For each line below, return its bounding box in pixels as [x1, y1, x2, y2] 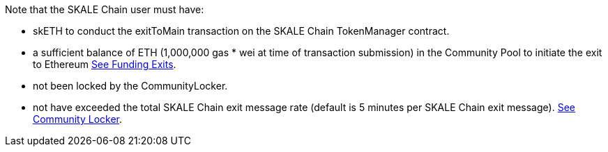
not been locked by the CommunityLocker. [33, 80, 228, 92]
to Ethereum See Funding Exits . [33, 58, 176, 70]
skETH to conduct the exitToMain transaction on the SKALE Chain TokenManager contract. [33, 25, 450, 37]
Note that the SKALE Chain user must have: [5, 3, 204, 15]
